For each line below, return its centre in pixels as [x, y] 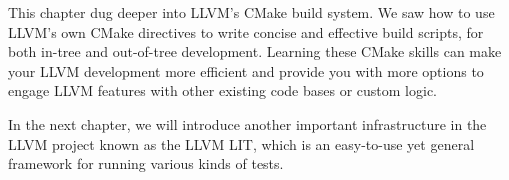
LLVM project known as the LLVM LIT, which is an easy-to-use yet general [241, 143]
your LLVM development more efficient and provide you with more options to [246, 70]
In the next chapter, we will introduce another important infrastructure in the [247, 123]
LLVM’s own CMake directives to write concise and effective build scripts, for [246, 31]
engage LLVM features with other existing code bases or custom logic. [223, 90]
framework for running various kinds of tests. [146, 163]
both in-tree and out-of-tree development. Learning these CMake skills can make [255, 51]
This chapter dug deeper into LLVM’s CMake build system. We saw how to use [251, 12]
